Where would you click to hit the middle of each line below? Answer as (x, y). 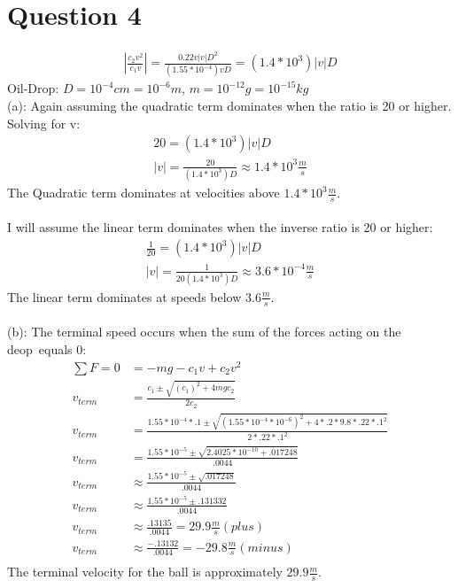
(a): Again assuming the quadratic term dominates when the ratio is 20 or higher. (229, 105)
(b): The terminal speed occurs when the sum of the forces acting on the (204, 332)
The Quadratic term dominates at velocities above (144, 193)
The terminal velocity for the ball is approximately (145, 572)
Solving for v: (44, 123)
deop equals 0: (47, 348)
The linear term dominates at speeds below (124, 296)
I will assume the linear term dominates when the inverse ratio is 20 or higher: (220, 227)
